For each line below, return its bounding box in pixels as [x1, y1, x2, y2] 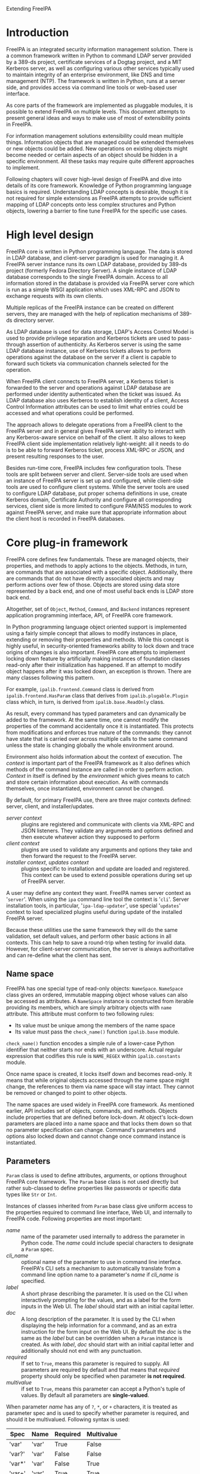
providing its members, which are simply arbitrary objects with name [6, 1004, 172, 1011]
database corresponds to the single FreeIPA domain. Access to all [6, 273, 168, 280]
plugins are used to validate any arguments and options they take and [21, 846, 193, 853]
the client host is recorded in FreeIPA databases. [6, 515, 125, 522]
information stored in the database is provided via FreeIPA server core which [6, 279, 195, 287]
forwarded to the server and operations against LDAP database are [6, 384, 171, 391]
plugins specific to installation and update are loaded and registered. [21, 865, 190, 872]
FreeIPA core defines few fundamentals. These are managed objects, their [6, 555, 189, 563]
